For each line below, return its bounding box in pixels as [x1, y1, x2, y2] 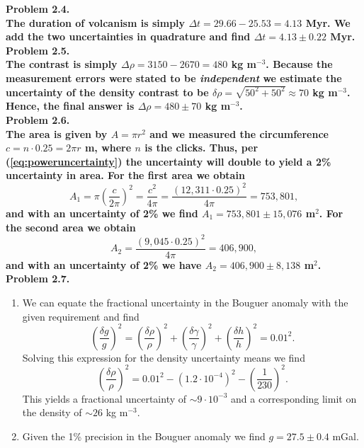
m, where [84, 140, 132, 155]
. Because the [266, 57, 333, 71]
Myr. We [305, 15, 351, 30]
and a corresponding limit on [231, 391, 357, 406]
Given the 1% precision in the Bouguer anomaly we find [22, 428, 266, 443]
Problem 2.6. [6, 113, 70, 127]
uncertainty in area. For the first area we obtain [6, 168, 245, 183]
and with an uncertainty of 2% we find [6, 205, 198, 220]
